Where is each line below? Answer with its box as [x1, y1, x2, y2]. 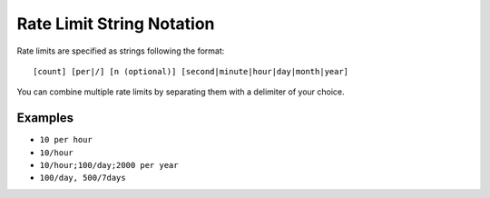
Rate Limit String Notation [16, 14, 215, 34]
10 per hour [39, 134, 93, 145]
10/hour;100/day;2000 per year [39, 160, 179, 171]
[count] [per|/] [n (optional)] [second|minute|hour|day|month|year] [33, 66, 349, 76]
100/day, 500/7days [39, 173, 126, 183]
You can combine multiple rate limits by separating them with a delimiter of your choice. [16, 86, 345, 97]
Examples [16, 110, 74, 126]
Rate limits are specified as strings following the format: [16, 45, 225, 56]
